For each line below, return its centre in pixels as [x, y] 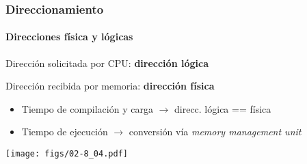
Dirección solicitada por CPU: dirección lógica [107, 63]
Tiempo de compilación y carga [87, 108]
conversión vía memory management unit [215, 132]
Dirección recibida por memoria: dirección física [110, 86]
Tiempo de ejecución [65, 132]
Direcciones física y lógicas [69, 37]
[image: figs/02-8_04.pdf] [67, 154]
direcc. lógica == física [223, 108]
